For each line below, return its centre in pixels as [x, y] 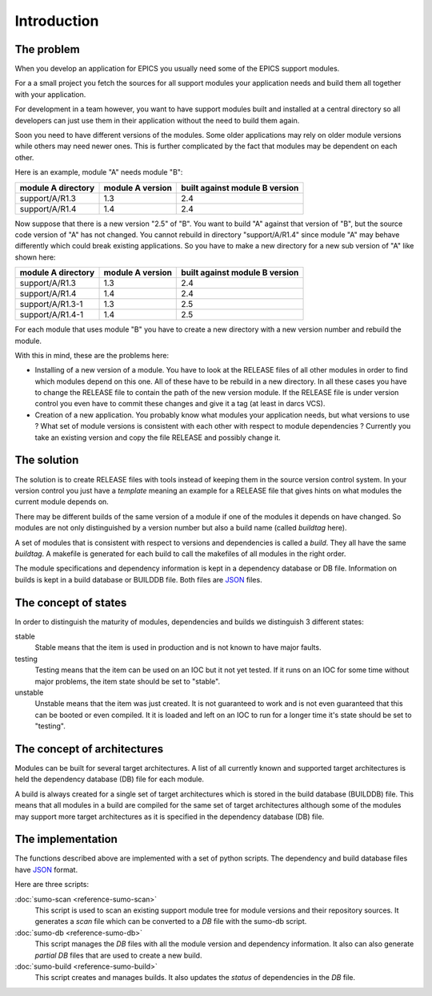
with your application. [50, 94]
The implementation [66, 839]
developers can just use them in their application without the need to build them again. [157, 120]
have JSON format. [46, 869]
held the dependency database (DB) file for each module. [109, 779]
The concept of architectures [89, 749]
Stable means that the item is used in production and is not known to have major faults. [178, 647]
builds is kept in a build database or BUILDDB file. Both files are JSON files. [139, 579]
